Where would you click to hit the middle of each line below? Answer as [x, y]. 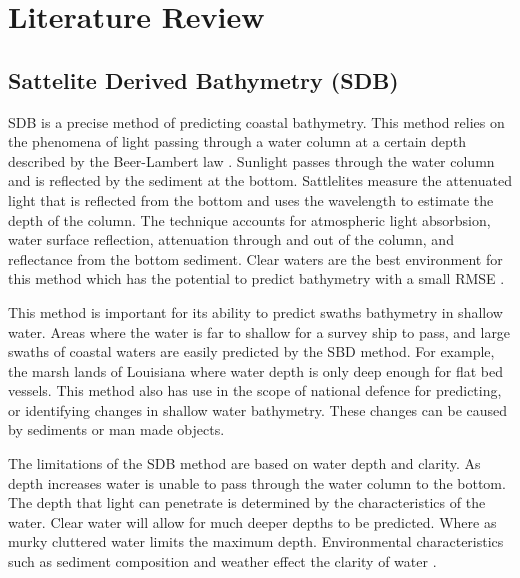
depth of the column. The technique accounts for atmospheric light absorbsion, [249, 219]
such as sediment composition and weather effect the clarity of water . [222, 561]
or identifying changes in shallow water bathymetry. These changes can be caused [258, 409]
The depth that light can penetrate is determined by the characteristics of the [247, 502]
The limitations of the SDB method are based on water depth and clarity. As [244, 463]
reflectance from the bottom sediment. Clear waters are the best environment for [255, 258]
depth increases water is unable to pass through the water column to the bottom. [257, 482]
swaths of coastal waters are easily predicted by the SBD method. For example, [251, 351]
